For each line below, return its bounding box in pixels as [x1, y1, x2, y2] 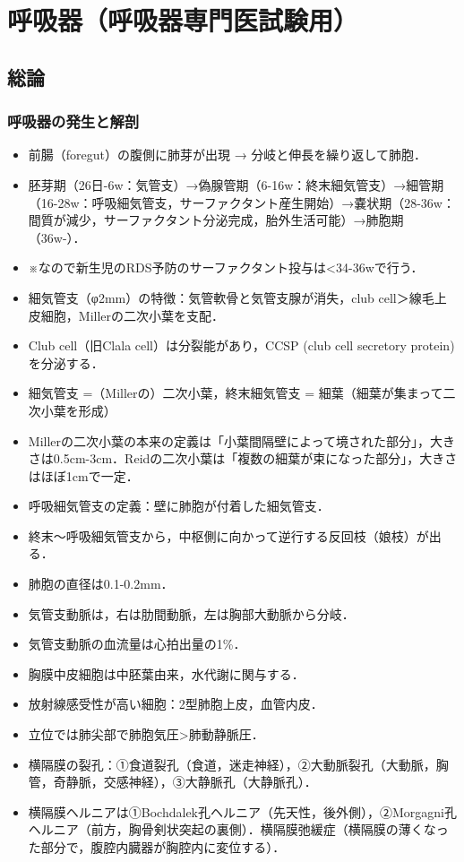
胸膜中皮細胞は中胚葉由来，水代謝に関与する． [28, 664, 305, 683]
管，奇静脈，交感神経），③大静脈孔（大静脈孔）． [28, 772, 317, 791]
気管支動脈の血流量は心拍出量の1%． [28, 634, 246, 653]
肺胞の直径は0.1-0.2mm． [28, 574, 174, 593]
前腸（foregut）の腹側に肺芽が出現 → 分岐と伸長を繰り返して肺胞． [28, 145, 426, 164]
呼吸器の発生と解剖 [7, 110, 140, 133]
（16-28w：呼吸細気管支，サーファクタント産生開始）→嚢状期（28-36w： [28, 193, 455, 211]
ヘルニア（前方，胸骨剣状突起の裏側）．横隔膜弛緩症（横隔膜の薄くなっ [28, 820, 449, 839]
